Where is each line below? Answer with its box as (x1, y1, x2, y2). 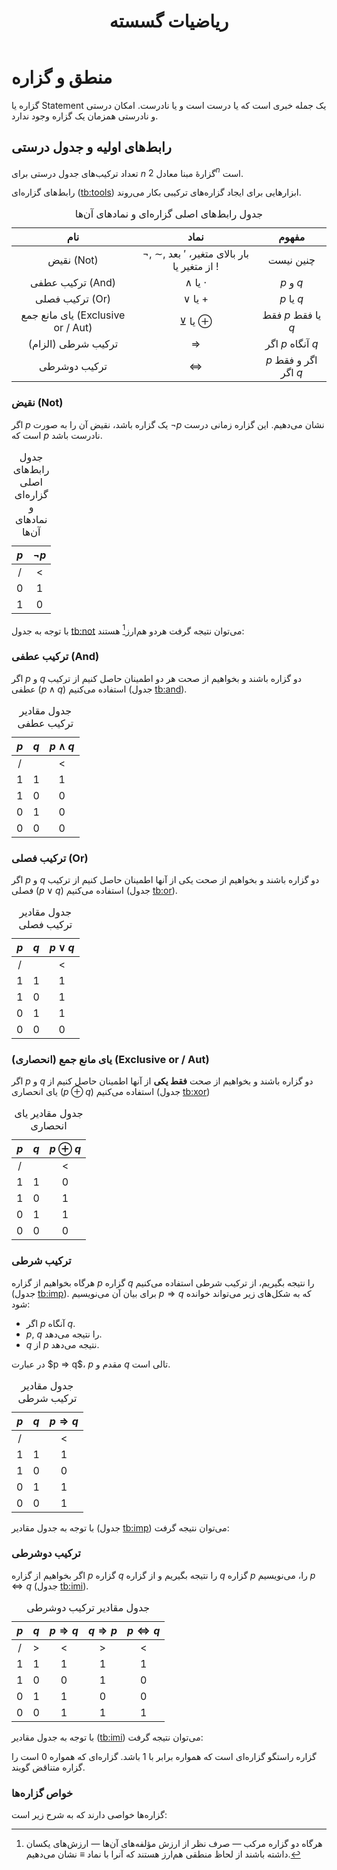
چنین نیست (267, 253, 316, 267)
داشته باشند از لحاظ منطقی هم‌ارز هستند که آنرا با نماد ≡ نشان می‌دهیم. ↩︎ (25, 1848, 301, 1860)
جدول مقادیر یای (14, 1106, 84, 1120)
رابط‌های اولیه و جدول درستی (11, 139, 172, 156)
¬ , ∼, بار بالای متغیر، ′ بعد (142, 247, 250, 261)
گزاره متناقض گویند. (11, 1761, 86, 1773)
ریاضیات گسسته (109, 10, 229, 33)
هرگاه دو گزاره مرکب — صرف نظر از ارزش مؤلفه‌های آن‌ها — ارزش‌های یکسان (25, 1838, 323, 1850)
